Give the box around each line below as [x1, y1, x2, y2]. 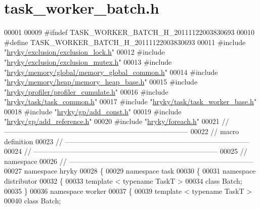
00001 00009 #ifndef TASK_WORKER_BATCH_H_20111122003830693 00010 [4, 27, 255, 37]
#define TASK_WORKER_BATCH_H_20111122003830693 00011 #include [4, 36, 246, 47]
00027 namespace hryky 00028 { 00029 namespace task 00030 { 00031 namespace [4, 165, 256, 176]
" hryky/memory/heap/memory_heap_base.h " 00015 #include [4, 76, 198, 87]
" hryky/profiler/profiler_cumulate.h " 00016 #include [4, 86, 168, 97]
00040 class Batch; [4, 195, 61, 206]
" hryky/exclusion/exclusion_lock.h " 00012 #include [4, 47, 165, 57]
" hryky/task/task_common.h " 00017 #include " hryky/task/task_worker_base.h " [4, 96, 257, 107]
